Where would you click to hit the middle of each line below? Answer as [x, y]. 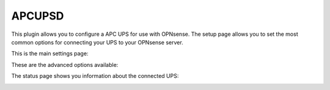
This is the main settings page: [50, 54]
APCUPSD [38, 16]
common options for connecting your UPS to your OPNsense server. [97, 42]
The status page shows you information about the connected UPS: [95, 76]
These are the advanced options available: [65, 64]
